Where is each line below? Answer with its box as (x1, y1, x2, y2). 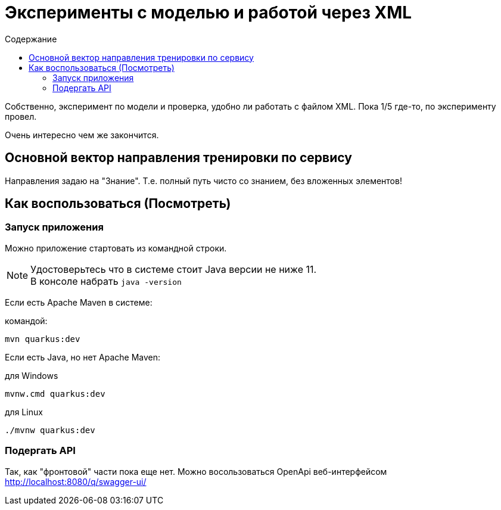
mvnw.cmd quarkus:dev (5, 388, 105, 399)
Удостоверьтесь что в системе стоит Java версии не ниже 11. (30, 263, 317, 275)
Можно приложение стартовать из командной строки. (5, 242, 227, 253)
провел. (5, 111, 37, 122)
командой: (5, 315, 48, 326)
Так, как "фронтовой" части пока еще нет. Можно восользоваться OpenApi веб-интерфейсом (5, 466, 387, 477)
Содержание (5, 33, 57, 44)
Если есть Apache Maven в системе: (5, 297, 153, 307)
